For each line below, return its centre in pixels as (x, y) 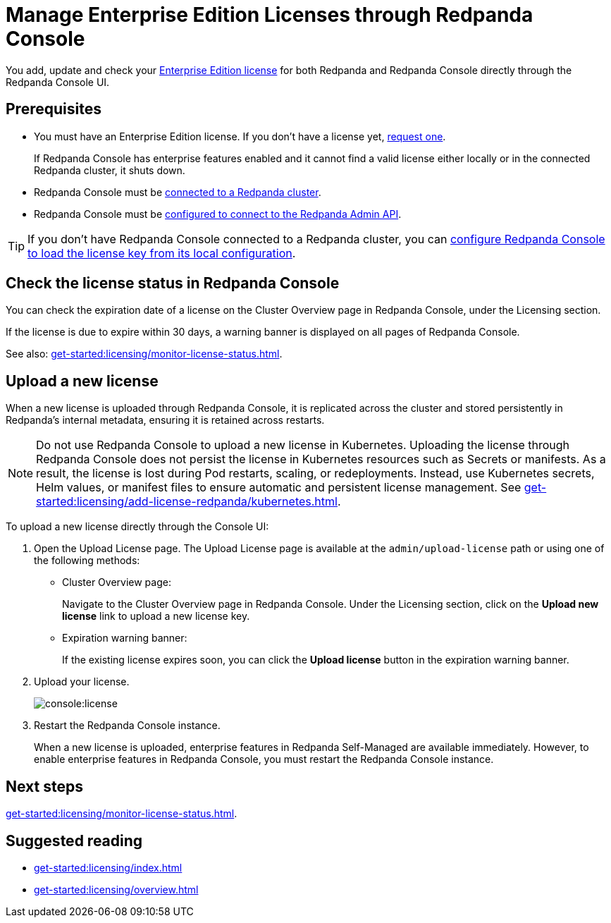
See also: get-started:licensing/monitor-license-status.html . (144, 354)
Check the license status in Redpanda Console (173, 283)
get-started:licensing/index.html (108, 867)
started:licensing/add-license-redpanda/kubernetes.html (187, 502)
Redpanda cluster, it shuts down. (110, 170)
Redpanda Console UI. (58, 82)
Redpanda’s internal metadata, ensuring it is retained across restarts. (165, 420)
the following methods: (87, 561)
